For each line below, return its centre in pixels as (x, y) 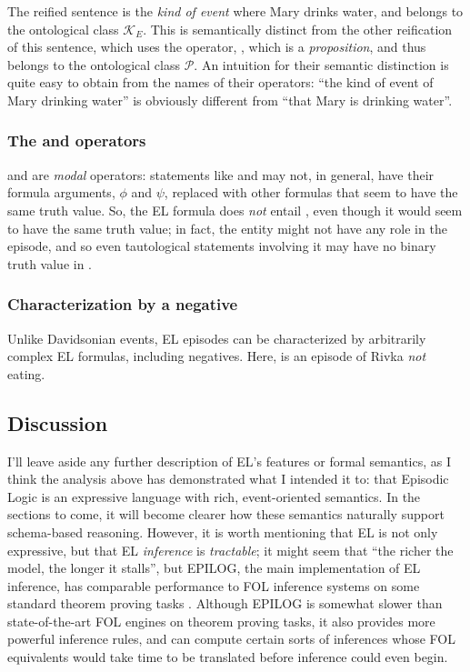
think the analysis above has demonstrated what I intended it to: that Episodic (228, 479)
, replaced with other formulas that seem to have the (311, 192)
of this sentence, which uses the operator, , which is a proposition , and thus (217, 47)
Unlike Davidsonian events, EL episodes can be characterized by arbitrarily (217, 338)
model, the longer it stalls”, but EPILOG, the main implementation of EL (214, 568)
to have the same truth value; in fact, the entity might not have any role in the (227, 228)
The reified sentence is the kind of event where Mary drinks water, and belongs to (235, 11)
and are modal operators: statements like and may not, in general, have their (221, 174)
